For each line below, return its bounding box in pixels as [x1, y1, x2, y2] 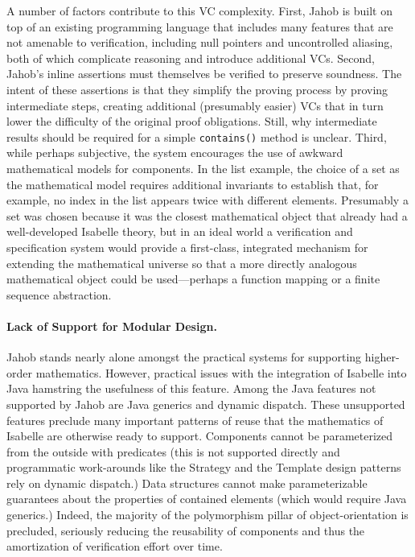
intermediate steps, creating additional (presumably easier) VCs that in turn [6, 97, 384, 113]
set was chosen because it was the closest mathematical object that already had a [6, 207, 408, 224]
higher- [364, 349, 400, 365]
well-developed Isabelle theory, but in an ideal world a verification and [6, 223, 353, 240]
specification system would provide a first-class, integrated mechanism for [6, 238, 368, 255]
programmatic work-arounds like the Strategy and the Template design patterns [6, 459, 401, 476]
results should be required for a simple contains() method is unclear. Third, [6, 128, 387, 145]
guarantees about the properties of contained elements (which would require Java [6, 490, 407, 507]
